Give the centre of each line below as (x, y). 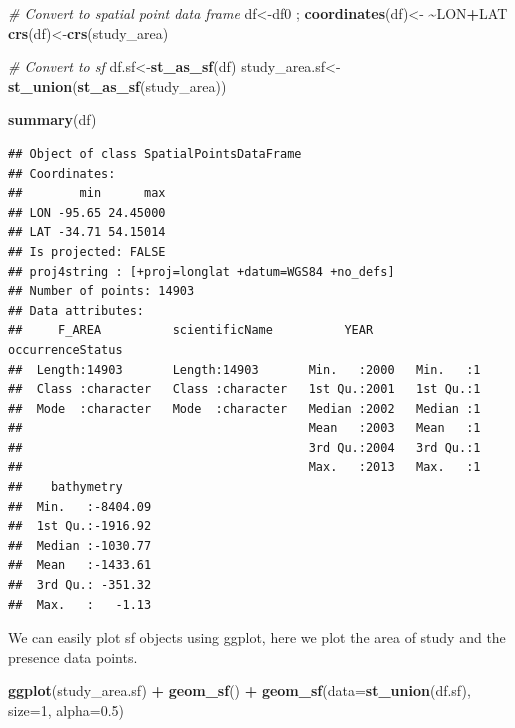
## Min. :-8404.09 (80, 506)
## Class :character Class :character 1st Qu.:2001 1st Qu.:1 (244, 389)
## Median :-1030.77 (80, 545)
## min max (87, 193)
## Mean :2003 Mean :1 (244, 428)
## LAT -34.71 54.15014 (87, 232)
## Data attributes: (76, 310)
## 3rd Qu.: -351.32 (80, 585)
